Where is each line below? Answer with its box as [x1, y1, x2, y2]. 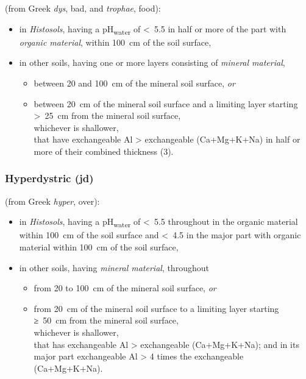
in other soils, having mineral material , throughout [19, 261, 209, 274]
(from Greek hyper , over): [5, 194, 100, 207]
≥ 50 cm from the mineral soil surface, [34, 314, 179, 327]
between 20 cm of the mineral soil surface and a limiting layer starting [34, 97, 298, 110]
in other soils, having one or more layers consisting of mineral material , [19, 56, 285, 69]
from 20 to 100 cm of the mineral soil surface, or [34, 282, 216, 294]
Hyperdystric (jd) [5, 171, 94, 186]
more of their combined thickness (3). [34, 144, 174, 157]
